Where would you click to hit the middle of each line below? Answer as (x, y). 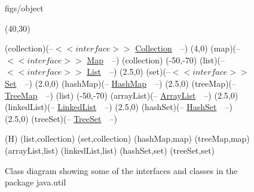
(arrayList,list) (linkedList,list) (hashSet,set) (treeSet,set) (110, 150)
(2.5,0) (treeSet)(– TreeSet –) (61, 118)
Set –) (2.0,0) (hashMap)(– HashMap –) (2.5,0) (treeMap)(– (120, 83)
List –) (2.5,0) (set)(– (128, 71)
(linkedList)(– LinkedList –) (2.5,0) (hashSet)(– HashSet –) (119, 107)
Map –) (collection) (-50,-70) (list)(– (156, 60)
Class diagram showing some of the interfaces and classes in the (121, 170)
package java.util (36, 182)
